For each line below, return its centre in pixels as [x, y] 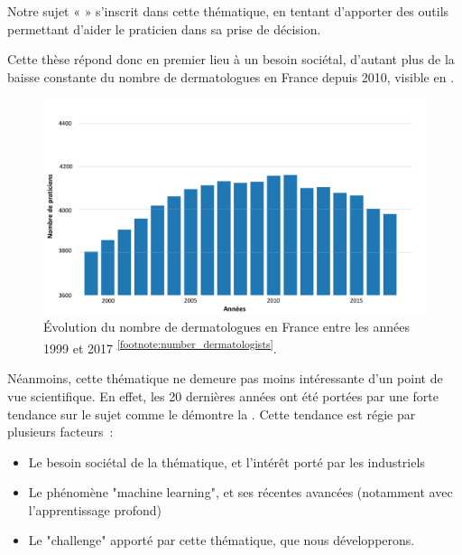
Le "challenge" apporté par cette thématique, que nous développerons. [222, 540]
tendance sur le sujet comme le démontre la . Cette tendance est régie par [212, 414]
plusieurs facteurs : [60, 432]
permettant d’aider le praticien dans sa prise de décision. [164, 28]
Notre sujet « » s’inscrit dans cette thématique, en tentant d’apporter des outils [228, 11]
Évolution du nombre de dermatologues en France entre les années [226, 327]
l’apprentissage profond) [95, 509]
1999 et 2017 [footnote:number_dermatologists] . [160, 347]
